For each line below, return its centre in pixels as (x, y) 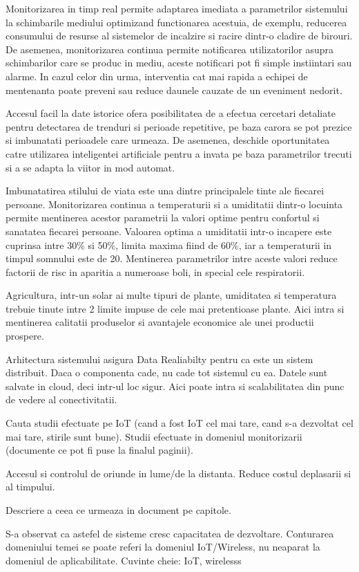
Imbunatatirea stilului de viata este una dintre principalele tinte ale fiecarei (165, 191)
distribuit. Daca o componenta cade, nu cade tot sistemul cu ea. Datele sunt (167, 372)
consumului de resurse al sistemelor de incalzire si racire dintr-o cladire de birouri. (179, 36)
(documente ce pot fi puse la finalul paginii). (99, 450)
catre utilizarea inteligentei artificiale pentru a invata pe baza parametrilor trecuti (179, 153)
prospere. (25, 336)
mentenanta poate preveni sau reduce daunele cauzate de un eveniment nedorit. (174, 90)
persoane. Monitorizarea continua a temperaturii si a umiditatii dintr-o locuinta (174, 204)
